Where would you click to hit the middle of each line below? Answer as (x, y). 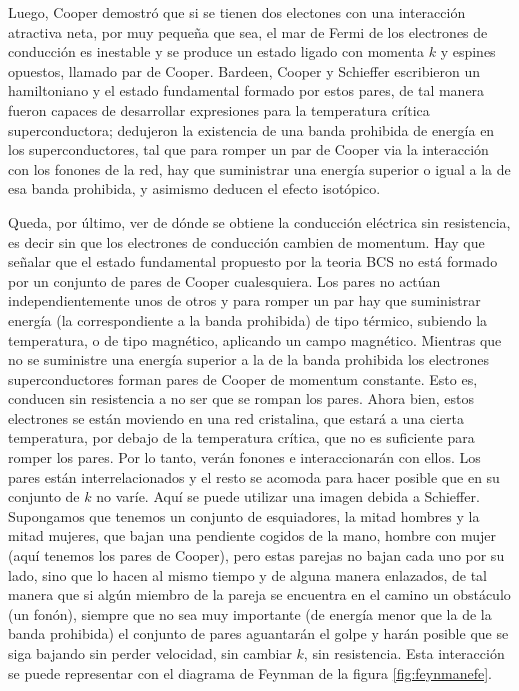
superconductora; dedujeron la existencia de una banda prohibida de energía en (251, 129)
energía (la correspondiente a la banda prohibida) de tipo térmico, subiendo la (248, 319)
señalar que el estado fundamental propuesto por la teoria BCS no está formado (253, 261)
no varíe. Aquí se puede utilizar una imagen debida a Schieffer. (288, 496)
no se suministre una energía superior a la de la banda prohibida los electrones (248, 359)
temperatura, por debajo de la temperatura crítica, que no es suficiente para (241, 437)
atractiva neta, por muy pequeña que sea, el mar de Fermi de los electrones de (248, 31)
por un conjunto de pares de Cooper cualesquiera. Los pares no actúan (224, 280)
